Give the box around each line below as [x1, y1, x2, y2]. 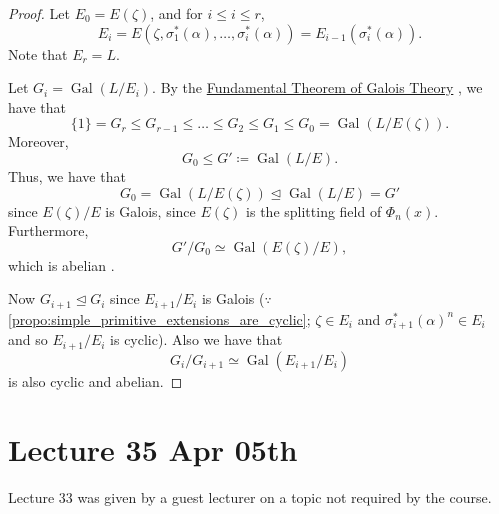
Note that [8, 43, 68, 64]
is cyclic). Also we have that [110, 329, 283, 350]
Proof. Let [8, 3, 70, 23]
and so [8, 329, 48, 350]
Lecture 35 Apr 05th [8, 429, 298, 470]
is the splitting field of [246, 200, 382, 221]
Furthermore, [8, 220, 89, 241]
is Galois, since [105, 200, 196, 221]
